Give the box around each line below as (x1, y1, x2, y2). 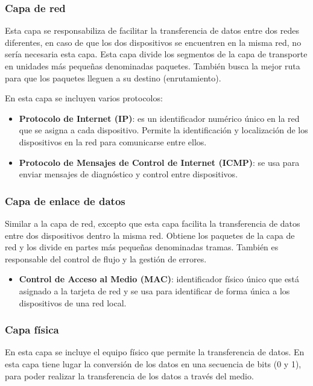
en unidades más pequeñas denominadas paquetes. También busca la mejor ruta (5, 60, 300, 72)
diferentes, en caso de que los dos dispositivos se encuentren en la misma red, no (5, 36, 302, 48)
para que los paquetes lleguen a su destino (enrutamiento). (5, 71, 221, 84)
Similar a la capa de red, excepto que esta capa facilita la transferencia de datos (5, 217, 300, 229)
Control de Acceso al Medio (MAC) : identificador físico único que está (19, 273, 300, 285)
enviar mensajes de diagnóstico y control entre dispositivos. (19, 168, 238, 180)
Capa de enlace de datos (5, 193, 125, 208)
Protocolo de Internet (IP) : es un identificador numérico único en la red (19, 112, 300, 124)
